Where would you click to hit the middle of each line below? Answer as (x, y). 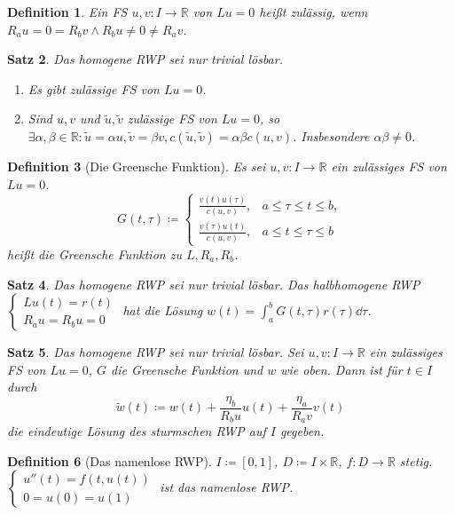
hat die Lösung (163, 310)
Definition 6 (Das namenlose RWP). (110, 460)
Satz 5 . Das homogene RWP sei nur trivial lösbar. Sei (156, 352)
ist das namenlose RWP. (227, 487)
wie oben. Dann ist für (341, 369)
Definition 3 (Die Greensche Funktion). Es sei (137, 166)
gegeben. (302, 431)
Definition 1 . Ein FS (67, 12)
